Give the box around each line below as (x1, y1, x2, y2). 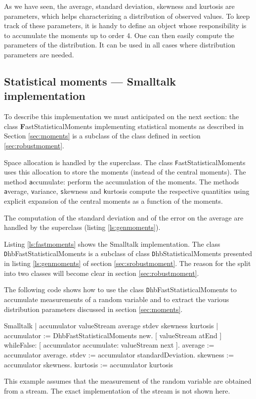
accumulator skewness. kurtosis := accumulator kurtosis (4, 359, 173, 369)
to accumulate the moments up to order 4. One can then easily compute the (4, 30, 234, 40)
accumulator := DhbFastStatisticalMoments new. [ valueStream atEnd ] (4, 330, 222, 340)
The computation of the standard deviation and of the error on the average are (4, 212, 244, 222)
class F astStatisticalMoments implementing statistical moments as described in (4, 121, 244, 131)
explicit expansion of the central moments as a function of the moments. (4, 196, 223, 206)
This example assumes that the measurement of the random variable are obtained (4, 376, 252, 386)
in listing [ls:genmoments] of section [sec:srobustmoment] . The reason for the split (4, 258, 251, 268)
